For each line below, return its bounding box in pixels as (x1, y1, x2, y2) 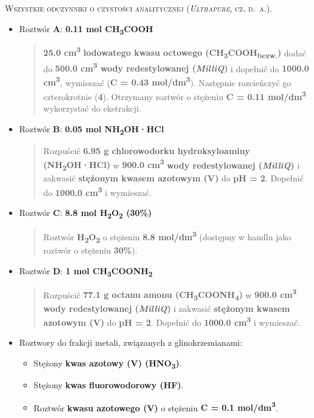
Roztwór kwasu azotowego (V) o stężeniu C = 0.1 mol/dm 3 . (33, 399, 278, 414)
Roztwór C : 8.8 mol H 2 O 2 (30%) (19, 206, 152, 220)
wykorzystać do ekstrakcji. (43, 102, 141, 115)
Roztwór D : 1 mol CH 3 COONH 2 (19, 264, 153, 278)
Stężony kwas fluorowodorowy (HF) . (33, 379, 184, 391)
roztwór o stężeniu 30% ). (43, 244, 138, 257)
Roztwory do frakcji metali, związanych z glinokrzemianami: (19, 336, 242, 349)
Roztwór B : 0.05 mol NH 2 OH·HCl (19, 122, 164, 137)
